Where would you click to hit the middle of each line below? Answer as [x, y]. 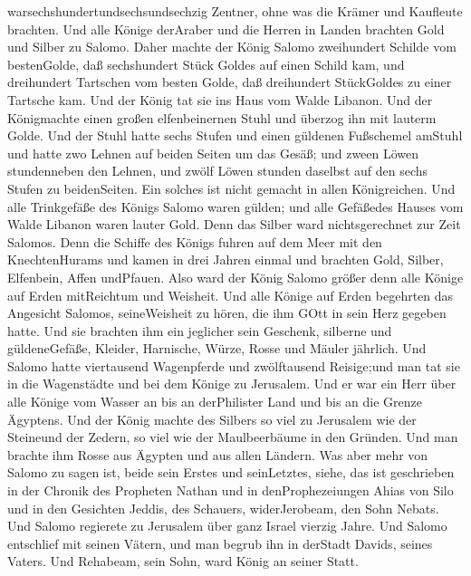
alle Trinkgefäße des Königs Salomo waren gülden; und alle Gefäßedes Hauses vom [235, 206]
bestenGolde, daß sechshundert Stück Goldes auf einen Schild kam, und [206, 64]
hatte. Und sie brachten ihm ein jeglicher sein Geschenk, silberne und [200, 330]
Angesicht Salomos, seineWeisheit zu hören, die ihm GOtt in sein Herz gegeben [227, 313]
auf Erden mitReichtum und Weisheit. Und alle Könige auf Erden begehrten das [231, 295]
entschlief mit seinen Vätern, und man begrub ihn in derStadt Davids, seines [220, 543]
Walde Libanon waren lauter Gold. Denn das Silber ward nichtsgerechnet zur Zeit [234, 224]
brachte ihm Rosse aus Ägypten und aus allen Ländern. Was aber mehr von [218, 454]
